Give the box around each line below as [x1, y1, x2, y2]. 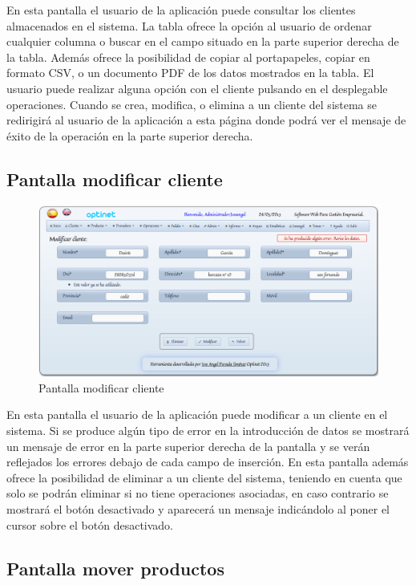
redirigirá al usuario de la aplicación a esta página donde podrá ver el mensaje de [6, 112, 406, 128]
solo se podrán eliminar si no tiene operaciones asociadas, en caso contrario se [6, 485, 389, 502]
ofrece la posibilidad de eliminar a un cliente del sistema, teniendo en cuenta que [6, 469, 402, 485]
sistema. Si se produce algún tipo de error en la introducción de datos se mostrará [6, 421, 410, 438]
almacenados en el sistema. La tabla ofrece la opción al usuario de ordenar [6, 17, 372, 34]
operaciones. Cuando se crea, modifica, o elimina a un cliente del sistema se [6, 95, 378, 112]
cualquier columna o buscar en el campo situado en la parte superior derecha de [6, 33, 399, 50]
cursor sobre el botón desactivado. [6, 516, 174, 533]
